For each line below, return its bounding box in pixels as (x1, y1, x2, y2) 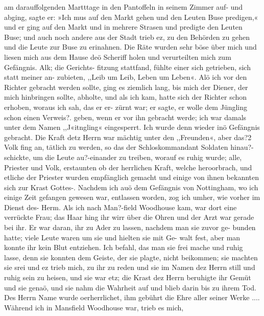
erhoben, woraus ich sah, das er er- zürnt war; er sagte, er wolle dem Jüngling (4, 101, 247, 112)
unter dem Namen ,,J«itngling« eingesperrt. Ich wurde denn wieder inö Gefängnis (4, 122, 260, 132)
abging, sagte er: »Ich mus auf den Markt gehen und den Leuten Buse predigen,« (4, 11, 258, 22)
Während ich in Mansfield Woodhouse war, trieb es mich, (4, 302, 184, 312)
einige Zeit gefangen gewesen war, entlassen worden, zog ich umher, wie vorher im (4, 192, 260, 202)
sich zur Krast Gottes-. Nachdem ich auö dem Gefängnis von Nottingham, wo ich (4, 182, 258, 192)
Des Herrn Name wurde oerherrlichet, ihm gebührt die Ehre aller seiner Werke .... (4, 292, 260, 303)
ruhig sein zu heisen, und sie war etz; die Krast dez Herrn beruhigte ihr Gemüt (4, 272, 251, 283)
